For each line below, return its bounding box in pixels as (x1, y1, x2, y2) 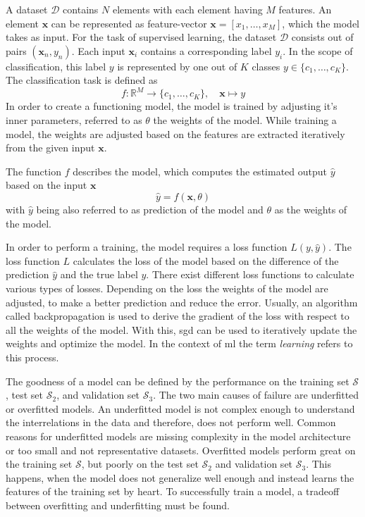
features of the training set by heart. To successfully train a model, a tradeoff (6, 484, 340, 499)
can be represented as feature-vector (51, 15, 207, 30)
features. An (278, 2, 332, 16)
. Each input (71, 43, 125, 58)
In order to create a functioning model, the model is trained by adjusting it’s (6, 99, 338, 113)
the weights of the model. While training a (153, 113, 337, 127)
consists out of (291, 30, 354, 44)
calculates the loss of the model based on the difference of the (73, 253, 339, 268)
